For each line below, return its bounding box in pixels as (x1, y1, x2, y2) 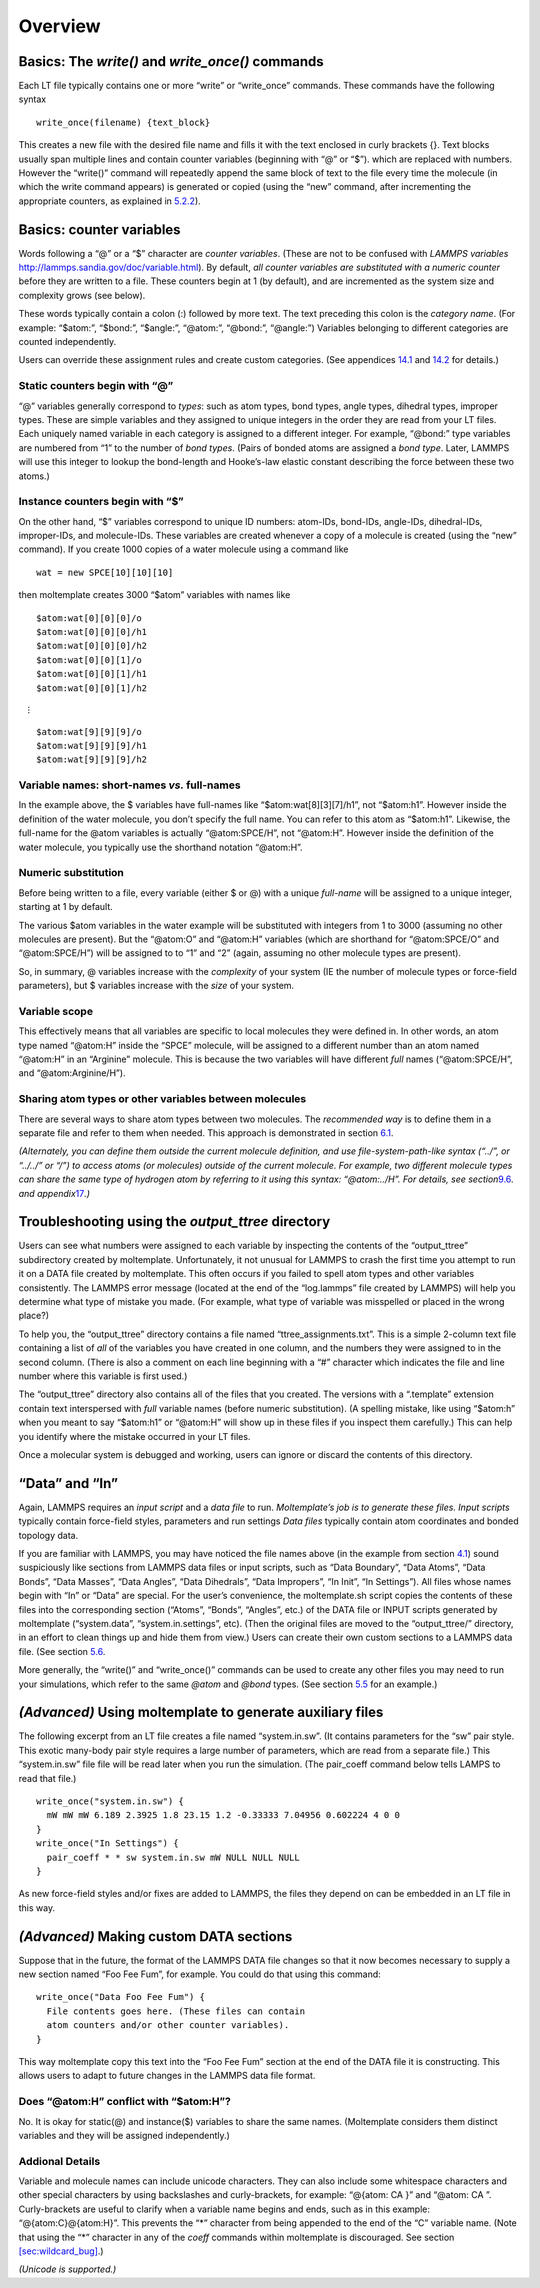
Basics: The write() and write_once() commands (18, 53, 324, 70)
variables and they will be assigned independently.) (18, 2129, 230, 2141)
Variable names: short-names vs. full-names (18, 778, 241, 792)
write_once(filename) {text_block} (36, 116, 211, 128)
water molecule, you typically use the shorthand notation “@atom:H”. (18, 841, 304, 853)
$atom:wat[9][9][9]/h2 (36, 754, 148, 765)
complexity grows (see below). (18, 289, 146, 301)
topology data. (18, 1529, 79, 1541)
